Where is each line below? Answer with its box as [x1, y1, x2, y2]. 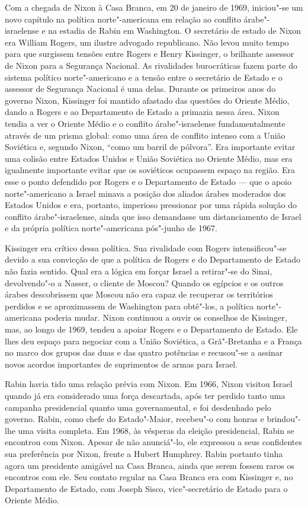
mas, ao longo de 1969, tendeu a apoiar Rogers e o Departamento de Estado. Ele [5, 323, 298, 336]
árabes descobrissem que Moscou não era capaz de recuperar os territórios [5, 288, 273, 301]
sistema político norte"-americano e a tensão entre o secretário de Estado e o [5, 71, 283, 83]
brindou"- [267, 413, 301, 425]
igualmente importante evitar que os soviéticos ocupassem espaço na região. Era [5, 164, 295, 176]
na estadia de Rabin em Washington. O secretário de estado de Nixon [48, 24, 301, 37]
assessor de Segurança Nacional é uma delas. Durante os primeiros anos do [5, 82, 276, 95]
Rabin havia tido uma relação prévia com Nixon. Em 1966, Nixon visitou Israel [5, 378, 293, 390]
